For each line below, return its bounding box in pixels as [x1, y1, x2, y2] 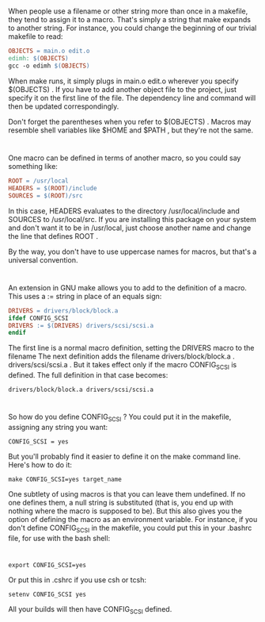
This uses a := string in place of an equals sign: [8, 291, 162, 301]
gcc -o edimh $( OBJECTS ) [8, 62, 90, 70]
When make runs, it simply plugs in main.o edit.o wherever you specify [8, 76, 239, 86]
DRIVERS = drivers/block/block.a [8, 306, 119, 315]
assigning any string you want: [8, 423, 108, 432]
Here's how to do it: [8, 460, 73, 470]
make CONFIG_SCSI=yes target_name [8, 475, 123, 484]
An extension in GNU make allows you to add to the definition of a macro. [8, 282, 248, 292]
